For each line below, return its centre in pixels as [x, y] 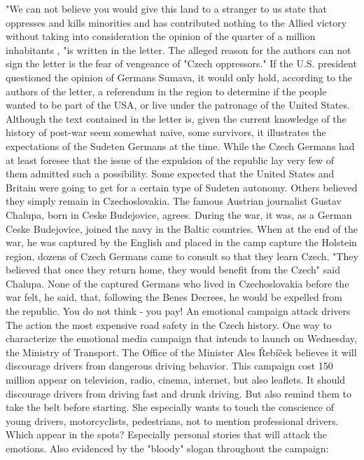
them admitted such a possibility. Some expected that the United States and [170, 174]
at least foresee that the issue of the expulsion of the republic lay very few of [170, 160]
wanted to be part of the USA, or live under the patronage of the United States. [178, 105]
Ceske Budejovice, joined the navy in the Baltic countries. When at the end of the [182, 228]
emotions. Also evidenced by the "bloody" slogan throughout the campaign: [167, 448]
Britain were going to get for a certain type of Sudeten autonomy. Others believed [182, 187]
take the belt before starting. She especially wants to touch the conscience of [170, 407]
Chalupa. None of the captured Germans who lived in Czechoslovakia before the [177, 283]
